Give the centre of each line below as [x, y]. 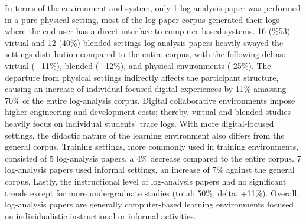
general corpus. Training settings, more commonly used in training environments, [152, 146]
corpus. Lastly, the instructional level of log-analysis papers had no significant [146, 181]
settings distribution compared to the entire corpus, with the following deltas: [145, 54]
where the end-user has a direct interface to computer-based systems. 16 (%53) [148, 31]
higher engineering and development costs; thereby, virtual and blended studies [148, 112]
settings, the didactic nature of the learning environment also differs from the [145, 135]
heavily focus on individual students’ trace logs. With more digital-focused [139, 123]
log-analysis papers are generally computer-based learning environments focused [149, 204]
